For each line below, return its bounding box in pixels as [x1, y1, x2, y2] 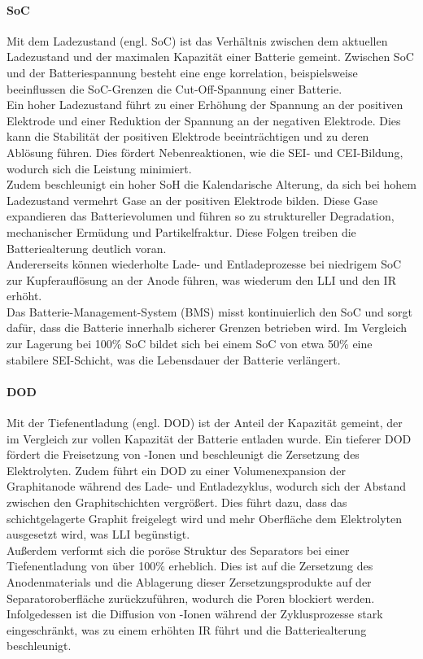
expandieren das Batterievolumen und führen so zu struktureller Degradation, [7, 207, 395, 225]
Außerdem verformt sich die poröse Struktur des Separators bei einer [7, 541, 350, 558]
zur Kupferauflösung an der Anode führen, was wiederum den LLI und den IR [7, 271, 396, 288]
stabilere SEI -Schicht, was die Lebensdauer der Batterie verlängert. [7, 351, 341, 368]
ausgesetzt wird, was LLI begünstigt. [7, 526, 190, 543]
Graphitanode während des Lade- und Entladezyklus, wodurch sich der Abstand [7, 478, 407, 495]
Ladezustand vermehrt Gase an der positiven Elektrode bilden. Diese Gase [7, 191, 378, 208]
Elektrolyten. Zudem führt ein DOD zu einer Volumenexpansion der [7, 461, 346, 478]
